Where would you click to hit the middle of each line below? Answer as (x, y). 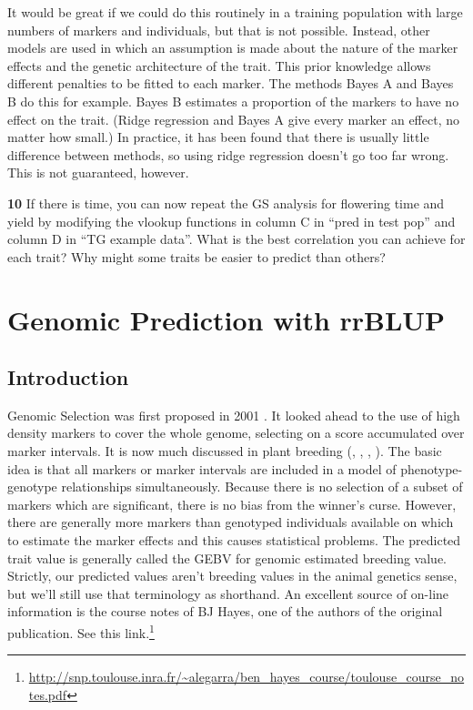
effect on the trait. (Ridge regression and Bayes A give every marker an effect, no (233, 119)
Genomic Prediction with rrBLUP (226, 319)
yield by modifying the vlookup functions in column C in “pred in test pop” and (231, 221)
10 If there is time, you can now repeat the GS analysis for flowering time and (226, 203)
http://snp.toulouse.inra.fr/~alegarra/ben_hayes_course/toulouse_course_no (247, 677)
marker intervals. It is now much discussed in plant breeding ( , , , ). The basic (225, 451)
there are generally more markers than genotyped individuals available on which (231, 522)
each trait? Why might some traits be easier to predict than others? (196, 256)
